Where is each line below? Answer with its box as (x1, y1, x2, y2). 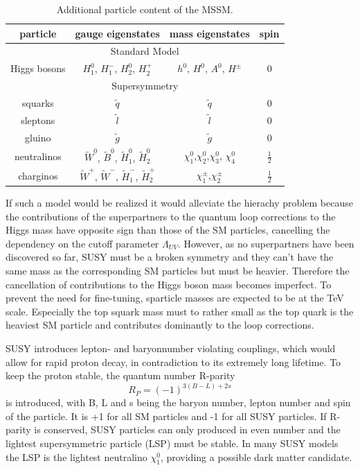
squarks (21, 95, 54, 110)
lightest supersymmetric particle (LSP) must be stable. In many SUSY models (6, 436, 339, 451)
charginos (18, 168, 58, 182)
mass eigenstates (169, 26, 250, 40)
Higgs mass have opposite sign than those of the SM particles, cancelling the (6, 223, 330, 237)
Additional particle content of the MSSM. (56, 2, 233, 16)
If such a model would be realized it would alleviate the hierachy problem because (6, 195, 353, 210)
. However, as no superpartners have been (177, 236, 354, 250)
